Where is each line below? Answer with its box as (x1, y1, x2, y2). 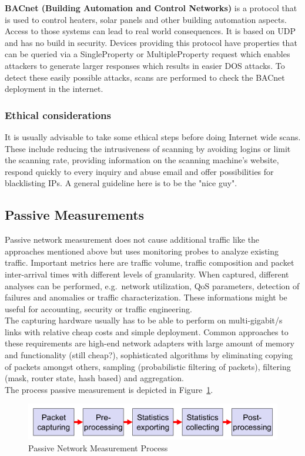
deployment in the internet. (5, 82, 103, 95)
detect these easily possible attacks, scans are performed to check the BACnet (5, 71, 285, 83)
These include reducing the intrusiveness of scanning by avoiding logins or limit (5, 142, 291, 154)
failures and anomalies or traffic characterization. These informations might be (5, 291, 287, 303)
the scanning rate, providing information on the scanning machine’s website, (5, 154, 279, 166)
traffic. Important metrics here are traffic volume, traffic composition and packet (5, 256, 294, 269)
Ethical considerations (5, 107, 111, 122)
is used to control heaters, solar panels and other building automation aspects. (5, 13, 287, 25)
